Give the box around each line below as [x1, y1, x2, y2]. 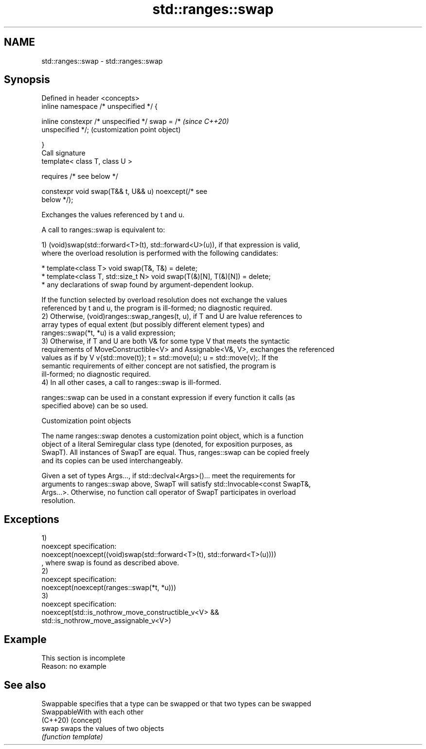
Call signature [41, 149, 86, 157]
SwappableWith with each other [41, 707, 143, 716]
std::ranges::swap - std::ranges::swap [41, 56, 163, 65]
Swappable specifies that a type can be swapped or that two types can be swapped [41, 699, 311, 708]
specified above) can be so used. [41, 401, 148, 410]
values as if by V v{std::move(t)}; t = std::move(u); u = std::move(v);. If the [41, 353, 279, 362]
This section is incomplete [41, 654, 125, 662]
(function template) [41, 732, 103, 741]
